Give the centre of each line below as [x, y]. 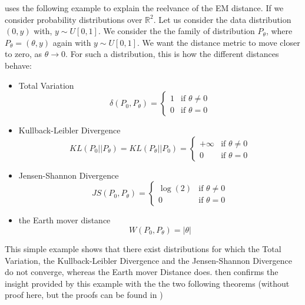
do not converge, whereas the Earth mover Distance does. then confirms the [142, 272]
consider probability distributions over [74, 19]
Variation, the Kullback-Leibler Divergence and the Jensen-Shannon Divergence [148, 260]
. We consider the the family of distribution [176, 31]
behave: [18, 65]
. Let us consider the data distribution [222, 19]
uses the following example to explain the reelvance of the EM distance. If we [144, 8]
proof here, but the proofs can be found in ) [84, 295]
